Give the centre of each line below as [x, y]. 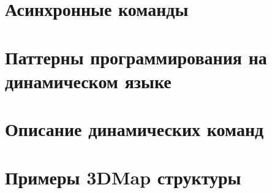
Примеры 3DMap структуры [123, 177]
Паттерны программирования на [136, 57]
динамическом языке [88, 81]
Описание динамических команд [134, 129]
